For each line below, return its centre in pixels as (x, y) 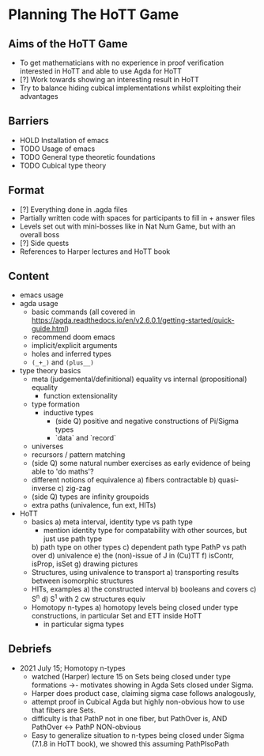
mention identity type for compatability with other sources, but (145, 531)
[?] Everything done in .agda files (74, 209)
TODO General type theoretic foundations (87, 157)
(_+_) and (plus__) (63, 362)
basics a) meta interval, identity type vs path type (112, 522)
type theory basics (50, 371)
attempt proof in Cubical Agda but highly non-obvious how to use (138, 701)
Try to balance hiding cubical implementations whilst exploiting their (130, 88)
